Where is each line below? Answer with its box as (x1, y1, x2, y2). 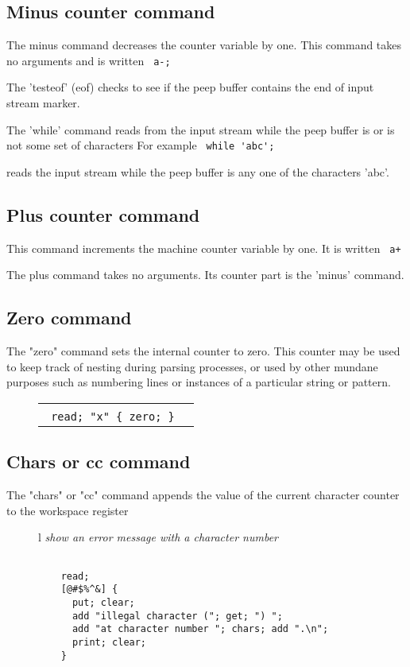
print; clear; (72, 636, 147, 648)
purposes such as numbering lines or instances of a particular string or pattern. (6, 374, 391, 390)
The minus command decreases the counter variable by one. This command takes (6, 37, 402, 53)
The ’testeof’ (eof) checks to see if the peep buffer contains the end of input (6, 79, 374, 95)
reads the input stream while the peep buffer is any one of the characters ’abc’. (6, 163, 389, 180)
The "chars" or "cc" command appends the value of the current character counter (6, 487, 400, 503)
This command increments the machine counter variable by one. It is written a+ (6, 239, 401, 256)
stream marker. (6, 95, 80, 111)
